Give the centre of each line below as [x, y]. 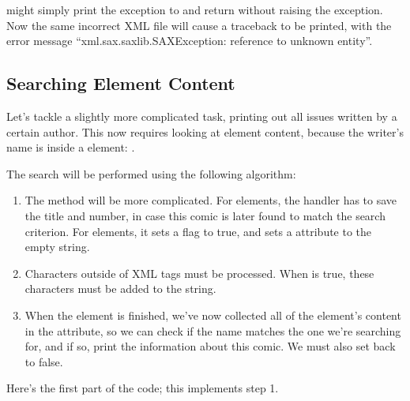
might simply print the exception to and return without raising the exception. [195, 9]
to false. [44, 361]
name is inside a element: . [71, 147]
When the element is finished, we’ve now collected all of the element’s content [213, 315]
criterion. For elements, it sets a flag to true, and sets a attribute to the [198, 231]
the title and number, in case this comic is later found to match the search [205, 215]
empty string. [57, 247]
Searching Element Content [121, 83]
